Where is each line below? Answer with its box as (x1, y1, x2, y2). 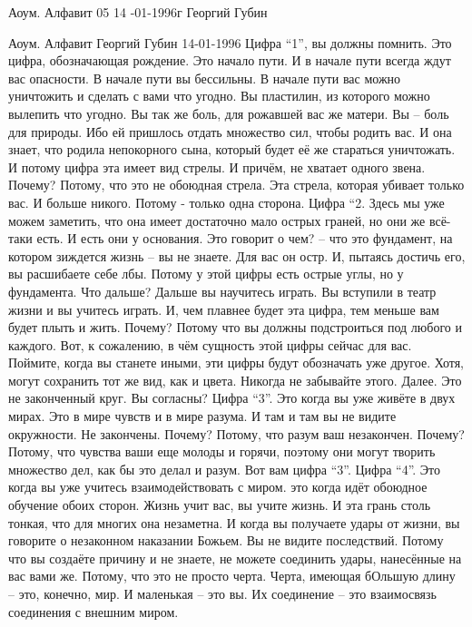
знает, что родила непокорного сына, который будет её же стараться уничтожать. (8, 140, 456, 159)
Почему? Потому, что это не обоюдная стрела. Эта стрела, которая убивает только (8, 175, 465, 194)
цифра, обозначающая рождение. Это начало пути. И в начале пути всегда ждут (8, 51, 451, 70)
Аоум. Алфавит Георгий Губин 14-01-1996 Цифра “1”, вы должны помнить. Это (8, 33, 452, 52)
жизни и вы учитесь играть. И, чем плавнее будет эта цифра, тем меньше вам (8, 299, 439, 318)
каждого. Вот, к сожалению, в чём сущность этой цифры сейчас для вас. (8, 335, 412, 354)
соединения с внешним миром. (8, 602, 179, 621)
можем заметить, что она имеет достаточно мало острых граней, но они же (8, 211, 426, 230)
